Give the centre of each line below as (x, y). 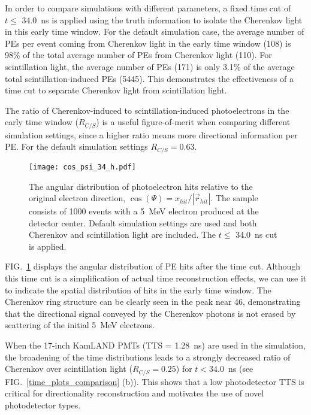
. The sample (234, 198)
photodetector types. (43, 405)
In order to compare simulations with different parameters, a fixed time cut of (148, 8)
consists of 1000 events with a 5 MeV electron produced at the (144, 211)
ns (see (241, 369)
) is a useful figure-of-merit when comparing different (193, 122)
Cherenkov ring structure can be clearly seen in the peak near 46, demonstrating (153, 302)
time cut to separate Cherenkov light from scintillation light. (116, 90)
